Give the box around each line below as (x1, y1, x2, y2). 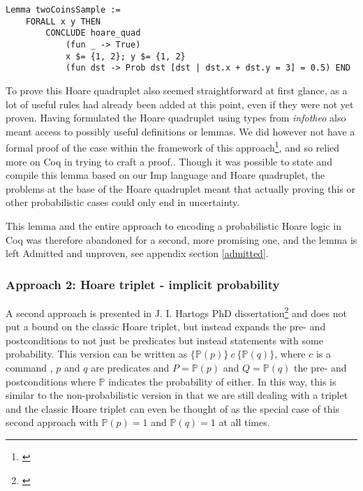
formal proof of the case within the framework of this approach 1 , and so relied (6, 138, 340, 154)
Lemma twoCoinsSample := (6, 5, 121, 15)
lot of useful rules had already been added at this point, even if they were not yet (6, 96, 354, 111)
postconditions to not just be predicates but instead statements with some (6, 332, 323, 347)
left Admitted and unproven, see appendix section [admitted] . (6, 246, 269, 261)
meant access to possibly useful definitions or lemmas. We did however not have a (6, 124, 355, 138)
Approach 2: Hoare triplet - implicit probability (6, 275, 280, 293)
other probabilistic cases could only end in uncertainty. (6, 195, 240, 210)
